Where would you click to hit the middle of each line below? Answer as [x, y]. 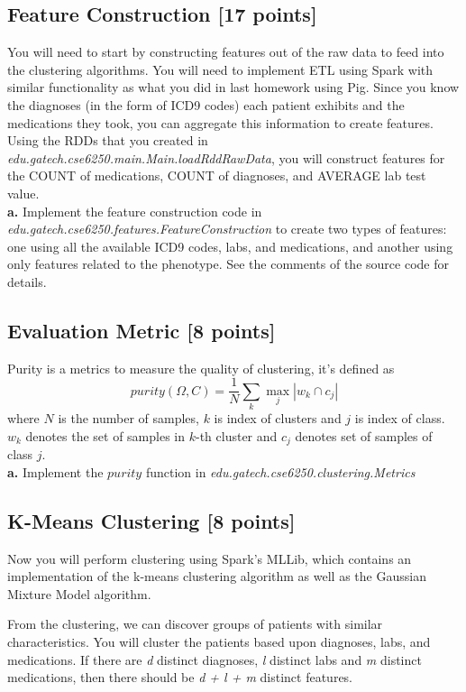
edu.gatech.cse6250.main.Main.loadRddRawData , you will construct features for [226, 157]
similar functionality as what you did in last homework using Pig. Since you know [233, 87]
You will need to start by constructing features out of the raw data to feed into [226, 52]
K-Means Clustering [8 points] [151, 520]
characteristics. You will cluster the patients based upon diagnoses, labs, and [219, 641]
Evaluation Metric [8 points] [142, 330]
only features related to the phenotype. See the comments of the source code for [228, 264]
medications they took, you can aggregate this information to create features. [220, 122]
